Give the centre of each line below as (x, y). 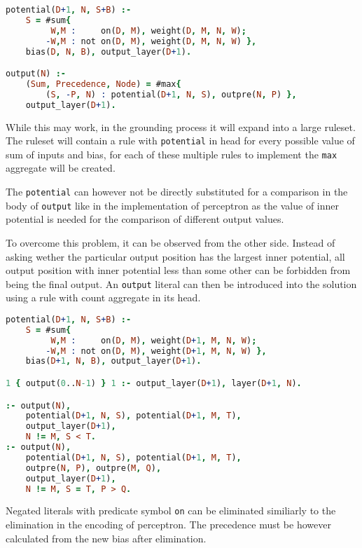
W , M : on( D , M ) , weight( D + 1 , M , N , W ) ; (154, 340)
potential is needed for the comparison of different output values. (145, 219)
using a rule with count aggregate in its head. (103, 297)
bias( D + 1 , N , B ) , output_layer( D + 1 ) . (113, 361)
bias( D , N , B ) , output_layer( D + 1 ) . (109, 52)
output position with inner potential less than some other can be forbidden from (178, 270)
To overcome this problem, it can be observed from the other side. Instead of (170, 242)
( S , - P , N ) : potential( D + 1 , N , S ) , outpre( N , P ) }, (171, 94)
